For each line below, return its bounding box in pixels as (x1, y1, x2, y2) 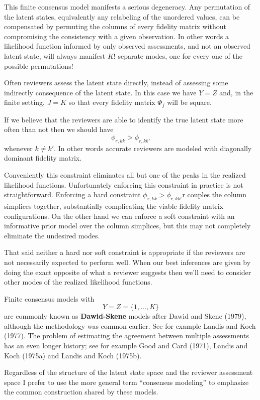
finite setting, (4, 97, 45, 107)
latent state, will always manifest (4, 50, 106, 61)
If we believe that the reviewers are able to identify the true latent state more (4, 114, 243, 124)
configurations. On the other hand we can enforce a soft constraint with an (4, 210, 235, 221)
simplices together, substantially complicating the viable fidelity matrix (4, 200, 223, 211)
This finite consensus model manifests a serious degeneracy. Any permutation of (4, 2, 250, 12)
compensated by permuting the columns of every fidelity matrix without (4, 21, 227, 32)
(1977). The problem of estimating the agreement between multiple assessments (4, 330, 249, 341)
